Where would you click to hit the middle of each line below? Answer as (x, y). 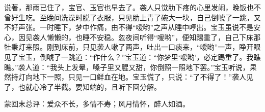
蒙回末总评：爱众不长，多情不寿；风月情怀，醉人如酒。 (97, 104)
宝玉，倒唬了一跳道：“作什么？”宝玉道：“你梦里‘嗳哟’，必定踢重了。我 (136, 57)
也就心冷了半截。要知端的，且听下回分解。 (89, 86)
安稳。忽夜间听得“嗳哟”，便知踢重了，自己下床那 (179, 37)
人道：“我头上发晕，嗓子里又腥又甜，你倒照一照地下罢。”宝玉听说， (137, 67)
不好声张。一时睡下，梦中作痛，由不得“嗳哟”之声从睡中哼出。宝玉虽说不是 (129, 27)
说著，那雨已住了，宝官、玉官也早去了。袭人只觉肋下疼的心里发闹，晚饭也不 (132, 7)
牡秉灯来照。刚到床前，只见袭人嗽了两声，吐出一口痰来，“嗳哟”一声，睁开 (129, 47)
